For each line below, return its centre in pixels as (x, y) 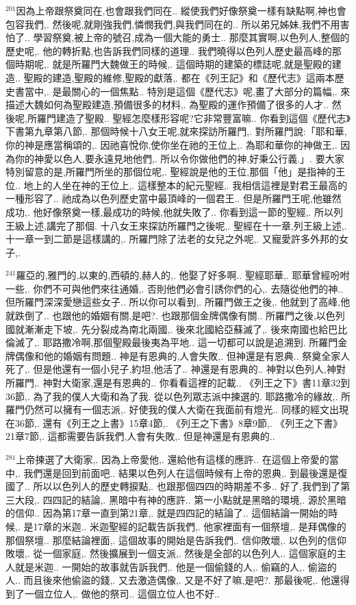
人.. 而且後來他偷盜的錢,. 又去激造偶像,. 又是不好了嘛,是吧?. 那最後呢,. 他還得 (178, 580)
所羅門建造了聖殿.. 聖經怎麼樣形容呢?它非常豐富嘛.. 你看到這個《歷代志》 (189, 118)
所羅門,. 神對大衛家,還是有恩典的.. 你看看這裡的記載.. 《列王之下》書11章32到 (178, 383)
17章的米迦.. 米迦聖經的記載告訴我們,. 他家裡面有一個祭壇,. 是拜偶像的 (190, 526)
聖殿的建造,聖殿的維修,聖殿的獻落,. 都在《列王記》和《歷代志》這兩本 (179, 77)
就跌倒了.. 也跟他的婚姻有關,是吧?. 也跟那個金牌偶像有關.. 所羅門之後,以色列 (175, 316)
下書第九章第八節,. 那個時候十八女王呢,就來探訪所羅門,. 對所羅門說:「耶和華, (176, 131)
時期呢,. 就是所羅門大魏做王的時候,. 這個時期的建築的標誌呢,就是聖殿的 (173, 64)
